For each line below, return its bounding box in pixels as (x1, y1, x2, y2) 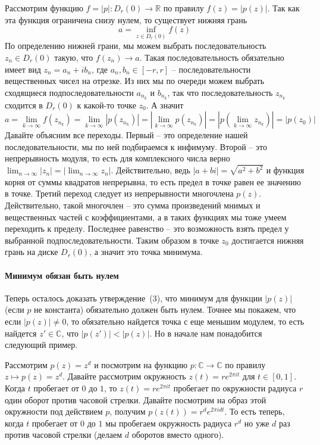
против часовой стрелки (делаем (5, 428, 123, 441)
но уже (244, 416, 269, 429)
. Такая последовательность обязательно (139, 51, 284, 63)
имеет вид (5, 63, 41, 75)
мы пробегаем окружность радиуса (105, 416, 232, 429)
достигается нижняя (231, 234, 304, 246)
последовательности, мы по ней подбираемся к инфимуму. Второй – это (5, 140, 267, 153)
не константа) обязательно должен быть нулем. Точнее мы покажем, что (34, 303, 296, 316)
